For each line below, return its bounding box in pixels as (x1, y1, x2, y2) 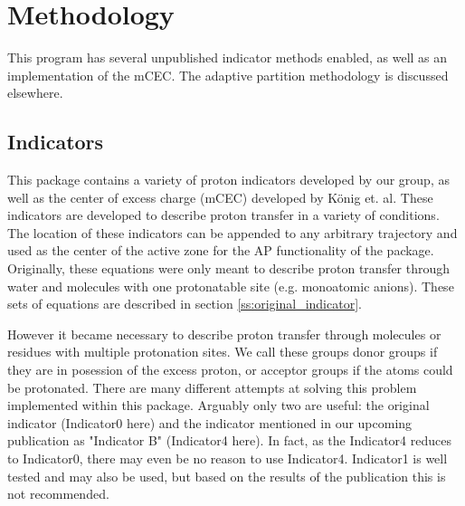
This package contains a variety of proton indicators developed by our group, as (7, 170, 450, 189)
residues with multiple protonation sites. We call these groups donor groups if (7, 342, 438, 361)
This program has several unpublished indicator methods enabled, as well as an (7, 48, 448, 67)
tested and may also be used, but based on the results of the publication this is (7, 466, 446, 485)
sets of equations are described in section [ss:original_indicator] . (7, 294, 362, 313)
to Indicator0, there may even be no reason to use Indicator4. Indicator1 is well (7, 449, 448, 468)
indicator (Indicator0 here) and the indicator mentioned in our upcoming (7, 413, 413, 432)
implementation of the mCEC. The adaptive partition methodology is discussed (7, 65, 449, 84)
